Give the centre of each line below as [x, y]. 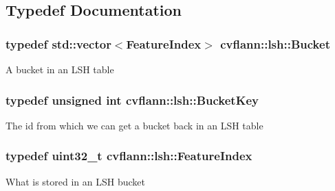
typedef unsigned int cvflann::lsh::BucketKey [132, 100]
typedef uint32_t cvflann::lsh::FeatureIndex [129, 156]
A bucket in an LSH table [60, 69]
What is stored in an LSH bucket [75, 181]
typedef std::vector [58, 43]
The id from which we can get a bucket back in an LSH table [134, 125]
